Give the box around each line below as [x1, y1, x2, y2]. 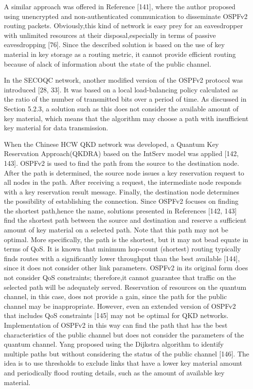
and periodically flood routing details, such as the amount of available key [4, 367, 225, 377]
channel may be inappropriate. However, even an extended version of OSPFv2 [4, 301, 236, 311]
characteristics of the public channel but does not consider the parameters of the [4, 329, 244, 339]
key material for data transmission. [4, 123, 108, 133]
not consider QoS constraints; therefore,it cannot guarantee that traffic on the [4, 272, 236, 283]
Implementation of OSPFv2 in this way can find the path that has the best [4, 320, 228, 330]
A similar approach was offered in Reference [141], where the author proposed [4, 1, 235, 11]
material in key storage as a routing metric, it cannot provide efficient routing [4, 49, 236, 59]
